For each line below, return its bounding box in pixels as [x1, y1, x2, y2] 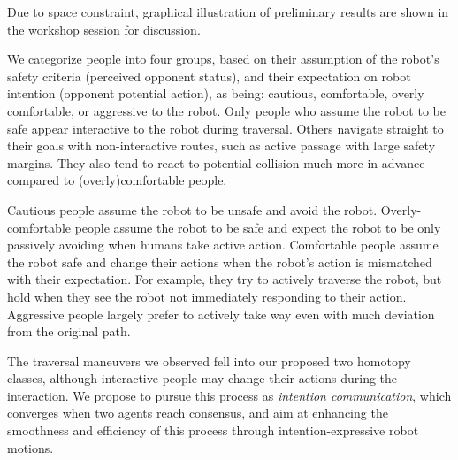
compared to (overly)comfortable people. [7, 171, 227, 189]
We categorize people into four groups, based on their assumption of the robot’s [7, 50, 439, 68]
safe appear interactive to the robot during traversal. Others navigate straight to [7, 119, 444, 137]
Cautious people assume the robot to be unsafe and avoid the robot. [7, 200, 378, 218]
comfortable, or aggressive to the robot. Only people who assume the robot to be [7, 101, 446, 119]
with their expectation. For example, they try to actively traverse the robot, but [7, 270, 442, 288]
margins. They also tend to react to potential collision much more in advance [7, 153, 425, 172]
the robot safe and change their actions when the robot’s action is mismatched [7, 252, 432, 271]
